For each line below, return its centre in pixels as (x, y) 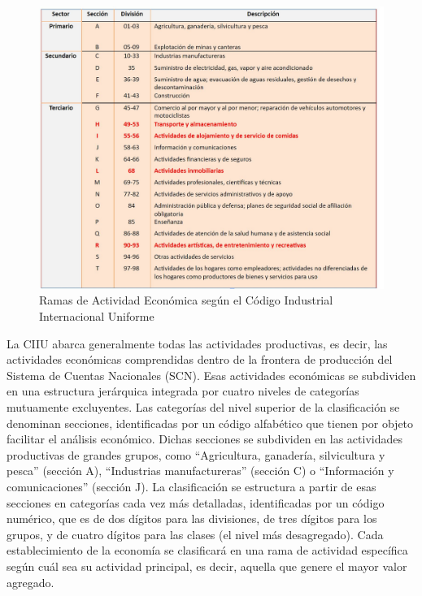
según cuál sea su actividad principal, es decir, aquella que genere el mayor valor (207, 566)
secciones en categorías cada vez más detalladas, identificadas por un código (196, 502)
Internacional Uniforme (97, 316)
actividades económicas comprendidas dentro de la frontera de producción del (200, 359)
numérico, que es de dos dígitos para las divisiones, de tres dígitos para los (192, 518)
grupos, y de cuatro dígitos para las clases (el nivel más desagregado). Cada (195, 534)
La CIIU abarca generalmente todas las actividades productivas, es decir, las (197, 343)
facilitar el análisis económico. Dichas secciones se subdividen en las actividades (204, 439)
